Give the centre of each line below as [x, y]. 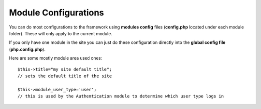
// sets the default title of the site [65, 76]
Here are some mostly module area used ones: [56, 58]
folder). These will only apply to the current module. [60, 33]
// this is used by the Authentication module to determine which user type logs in [121, 96]
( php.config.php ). [27, 49]
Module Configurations [57, 13]
